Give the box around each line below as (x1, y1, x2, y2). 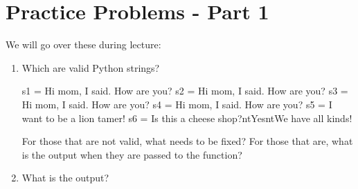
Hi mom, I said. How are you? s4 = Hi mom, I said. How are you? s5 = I (21, 97, 332, 111)
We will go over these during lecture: (6, 37, 161, 52)
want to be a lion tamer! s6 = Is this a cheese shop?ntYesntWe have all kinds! (21, 110, 352, 125)
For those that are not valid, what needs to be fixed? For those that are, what (21, 134, 353, 148)
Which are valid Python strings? (21, 60, 160, 74)
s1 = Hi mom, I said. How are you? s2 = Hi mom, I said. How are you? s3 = (21, 83, 348, 98)
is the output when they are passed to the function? (21, 147, 242, 161)
